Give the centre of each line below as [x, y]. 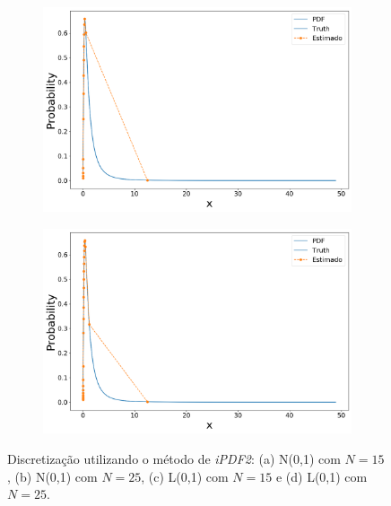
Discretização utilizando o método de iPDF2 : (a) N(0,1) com [174, 459]
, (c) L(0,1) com [185, 476]
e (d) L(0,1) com [321, 476]
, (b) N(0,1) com [52, 476]
